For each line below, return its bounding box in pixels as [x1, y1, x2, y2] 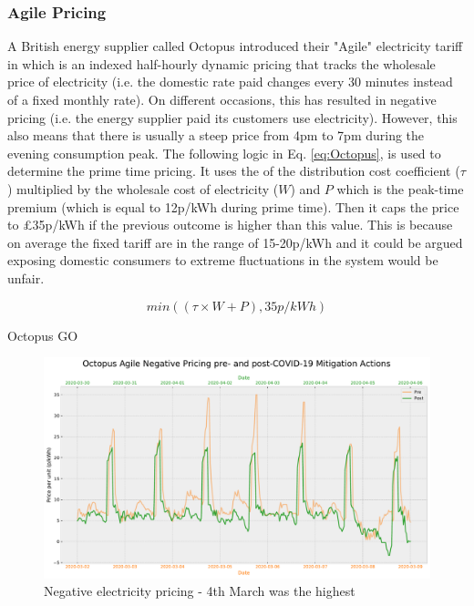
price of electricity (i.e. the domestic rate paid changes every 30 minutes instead [7, 72, 453, 91]
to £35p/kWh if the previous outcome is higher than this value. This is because [7, 215, 453, 234]
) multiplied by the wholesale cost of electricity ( [7, 179, 279, 198]
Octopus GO [7, 325, 78, 344]
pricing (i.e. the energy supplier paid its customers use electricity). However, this [7, 108, 458, 127]
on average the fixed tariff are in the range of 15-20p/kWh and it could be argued [7, 232, 463, 252]
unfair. [7, 268, 45, 287]
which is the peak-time [336, 179, 464, 198]
